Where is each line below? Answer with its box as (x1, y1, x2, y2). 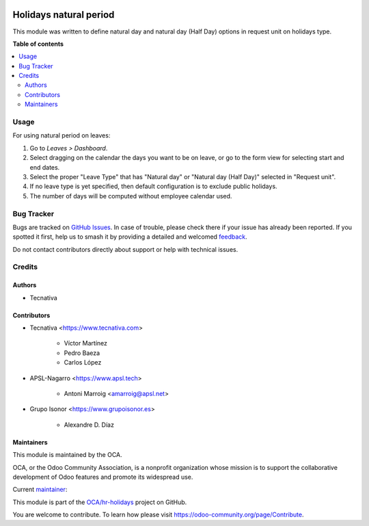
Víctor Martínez (64, 339, 108, 347)
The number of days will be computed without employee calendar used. (29, 192, 232, 200)
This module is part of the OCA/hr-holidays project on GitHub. (12, 498, 187, 506)
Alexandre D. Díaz (64, 421, 114, 429)
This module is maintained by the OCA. (12, 451, 122, 459)
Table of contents (12, 40, 64, 48)
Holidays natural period (12, 9, 115, 21)
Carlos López (64, 358, 102, 367)
